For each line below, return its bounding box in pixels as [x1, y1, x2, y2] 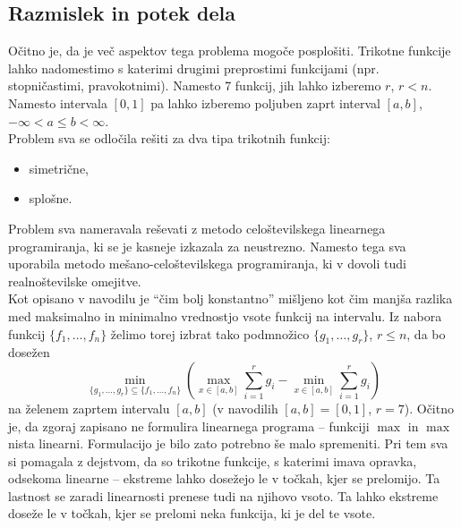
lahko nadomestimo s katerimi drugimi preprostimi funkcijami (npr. [8, 58, 380, 77]
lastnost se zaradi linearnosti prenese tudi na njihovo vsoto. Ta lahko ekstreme [8, 486, 439, 505]
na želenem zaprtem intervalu [8, 398, 170, 417]
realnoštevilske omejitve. [8, 271, 141, 290]
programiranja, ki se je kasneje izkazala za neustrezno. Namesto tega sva [8, 236, 406, 255]
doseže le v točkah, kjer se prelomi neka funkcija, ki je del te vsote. [8, 504, 376, 523]
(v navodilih [212, 398, 278, 417]
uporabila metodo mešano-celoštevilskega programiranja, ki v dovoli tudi [8, 254, 406, 273]
